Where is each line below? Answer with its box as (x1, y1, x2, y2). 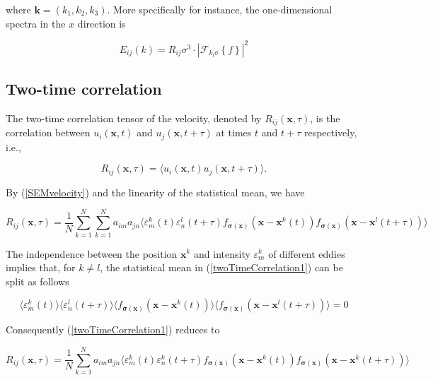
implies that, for (6, 260, 76, 275)
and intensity (194, 246, 250, 261)
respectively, (304, 125, 357, 140)
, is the (310, 110, 340, 125)
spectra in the (6, 16, 66, 30)
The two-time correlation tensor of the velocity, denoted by (6, 110, 262, 125)
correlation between (6, 125, 91, 140)
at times (216, 125, 252, 140)
